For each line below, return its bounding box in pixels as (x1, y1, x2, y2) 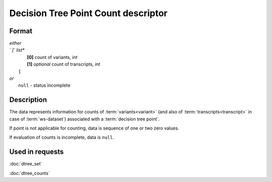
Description (9, 96, 47, 104)
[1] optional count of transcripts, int (27, 61, 100, 68)
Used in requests (9, 148, 64, 156)
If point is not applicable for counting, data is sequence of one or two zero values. (9, 125, 179, 131)
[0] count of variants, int (27, 54, 78, 60)
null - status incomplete (18, 82, 71, 88)
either (9, 40, 22, 46)
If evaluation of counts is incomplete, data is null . (9, 134, 114, 141)
